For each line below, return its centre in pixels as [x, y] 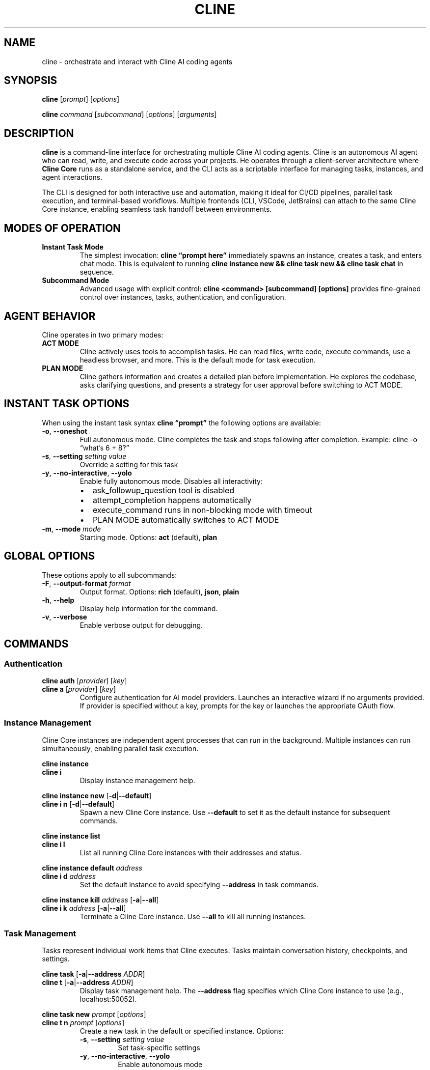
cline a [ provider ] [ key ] [79, 689]
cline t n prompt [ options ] [83, 1023]
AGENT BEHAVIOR [50, 316]
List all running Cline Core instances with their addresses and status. [190, 852]
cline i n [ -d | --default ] [78, 804]
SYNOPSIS [31, 81]
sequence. [97, 272]
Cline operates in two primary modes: [103, 335]
